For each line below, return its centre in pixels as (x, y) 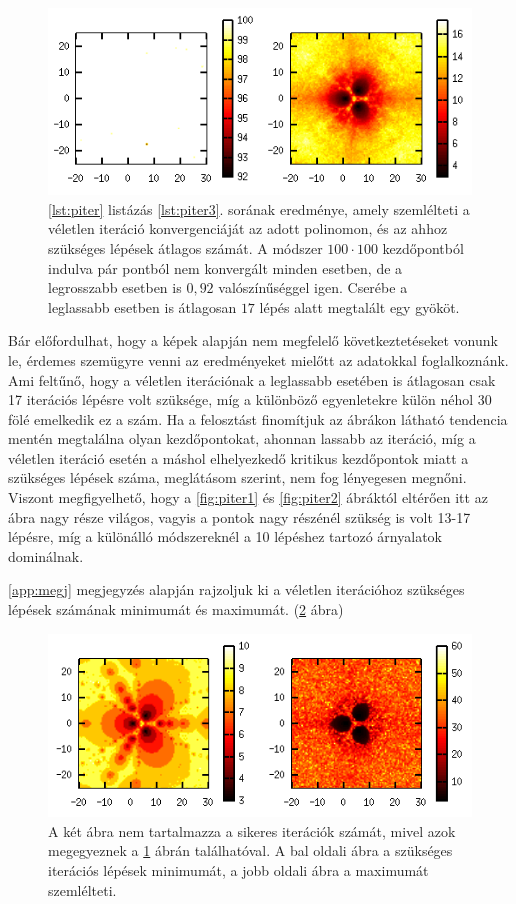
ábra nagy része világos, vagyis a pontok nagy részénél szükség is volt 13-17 (239, 516)
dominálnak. (46, 555)
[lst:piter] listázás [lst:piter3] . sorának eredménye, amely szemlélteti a (259, 208)
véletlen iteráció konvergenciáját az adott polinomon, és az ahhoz (248, 228)
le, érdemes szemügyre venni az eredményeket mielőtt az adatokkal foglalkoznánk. (258, 359)
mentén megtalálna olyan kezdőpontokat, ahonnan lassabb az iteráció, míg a (242, 438)
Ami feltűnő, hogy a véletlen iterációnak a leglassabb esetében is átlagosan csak (252, 379)
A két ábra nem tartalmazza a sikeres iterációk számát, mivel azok (252, 830)
